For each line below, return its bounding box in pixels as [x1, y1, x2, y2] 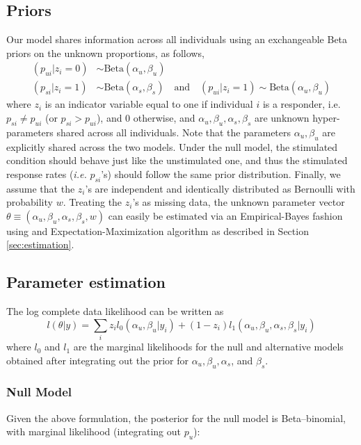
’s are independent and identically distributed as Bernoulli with [85, 181, 355, 195]
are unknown [254, 111, 310, 125]
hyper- [312, 111, 340, 125]
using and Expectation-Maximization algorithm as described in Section [6, 223, 309, 238]
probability [6, 195, 53, 209]
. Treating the [63, 195, 122, 209]
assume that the [6, 181, 75, 195]
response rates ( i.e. [6, 166, 87, 181]
